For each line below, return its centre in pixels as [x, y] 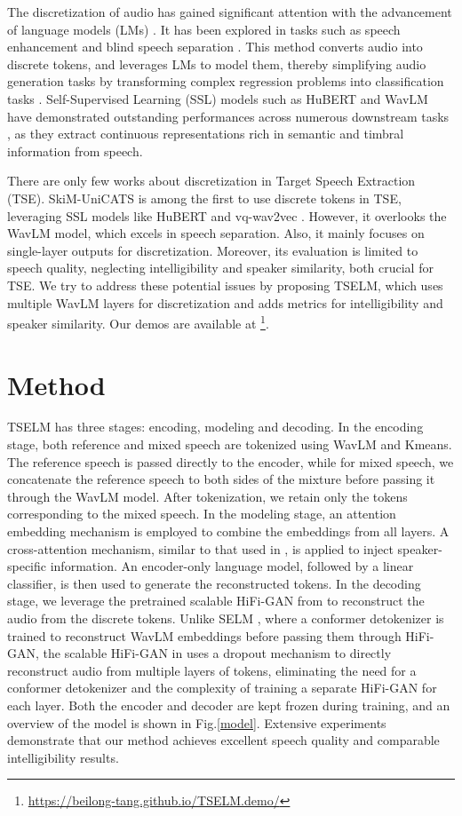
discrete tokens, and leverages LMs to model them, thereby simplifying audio [217, 63]
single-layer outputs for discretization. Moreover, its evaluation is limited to [213, 250]
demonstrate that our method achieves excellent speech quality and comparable [223, 740]
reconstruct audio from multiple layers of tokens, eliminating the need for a [212, 670]
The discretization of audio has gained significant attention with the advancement [230, 12]
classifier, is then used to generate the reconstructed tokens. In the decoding [214, 583]
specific [27, 566]
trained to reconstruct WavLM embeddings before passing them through [204, 635]
